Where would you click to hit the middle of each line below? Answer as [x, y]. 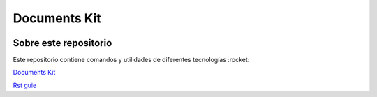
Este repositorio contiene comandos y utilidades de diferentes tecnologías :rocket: [131, 60]
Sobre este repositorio [62, 43]
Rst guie [25, 85]
